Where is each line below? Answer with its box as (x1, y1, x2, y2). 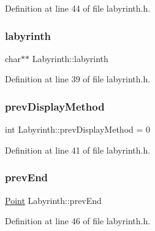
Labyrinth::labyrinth (32, 52, 108, 65)
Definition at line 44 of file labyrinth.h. (5, 2, 151, 14)
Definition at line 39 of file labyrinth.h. (5, 72, 151, 85)
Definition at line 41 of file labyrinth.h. (5, 143, 151, 156)
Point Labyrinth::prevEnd (5, 194, 102, 206)
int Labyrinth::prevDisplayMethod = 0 (5, 123, 151, 136)
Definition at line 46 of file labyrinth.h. (5, 214, 151, 227)
